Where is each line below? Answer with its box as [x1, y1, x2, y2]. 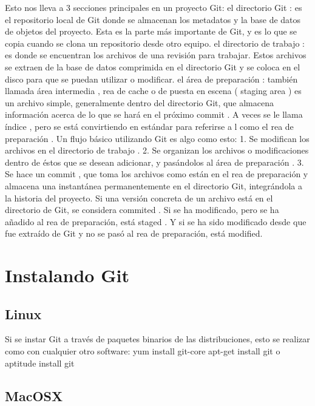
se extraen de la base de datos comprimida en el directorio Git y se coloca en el [5, 60, 300, 73]
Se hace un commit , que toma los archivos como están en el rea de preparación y [5, 167, 308, 180]
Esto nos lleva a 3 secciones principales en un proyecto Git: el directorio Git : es [5, 1, 302, 13]
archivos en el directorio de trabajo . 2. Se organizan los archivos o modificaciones [5, 144, 309, 157]
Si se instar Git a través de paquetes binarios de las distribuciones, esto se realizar [5, 333, 310, 345]
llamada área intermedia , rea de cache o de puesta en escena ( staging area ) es [5, 84, 302, 97]
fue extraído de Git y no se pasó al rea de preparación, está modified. [5, 227, 263, 240]
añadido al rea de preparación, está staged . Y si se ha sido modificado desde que [5, 215, 307, 228]
